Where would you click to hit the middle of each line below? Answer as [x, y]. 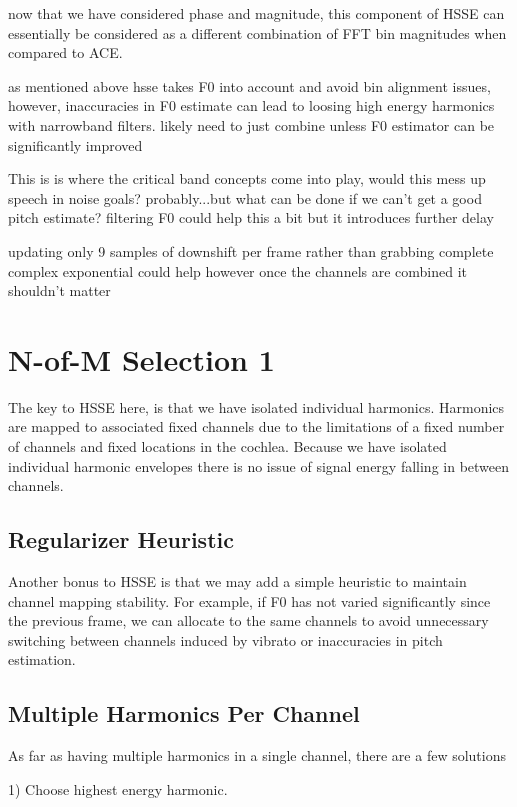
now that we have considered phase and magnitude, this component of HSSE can [256, 13]
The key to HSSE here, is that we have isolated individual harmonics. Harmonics [256, 406]
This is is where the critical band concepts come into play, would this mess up [247, 178]
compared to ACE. [65, 52]
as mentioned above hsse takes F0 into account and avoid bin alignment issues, [249, 85]
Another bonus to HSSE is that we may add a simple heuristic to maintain [237, 581]
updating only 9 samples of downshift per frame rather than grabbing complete [251, 250]
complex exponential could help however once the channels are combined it [238, 270]
